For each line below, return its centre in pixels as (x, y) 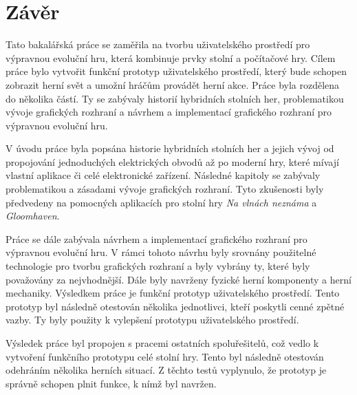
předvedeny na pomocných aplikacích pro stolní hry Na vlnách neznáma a (161, 202)
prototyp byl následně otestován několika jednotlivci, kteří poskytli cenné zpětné (175, 306)
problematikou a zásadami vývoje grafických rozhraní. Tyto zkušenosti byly (165, 189)
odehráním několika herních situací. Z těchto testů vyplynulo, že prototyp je (166, 370)
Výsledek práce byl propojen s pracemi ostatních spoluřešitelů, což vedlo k (162, 343)
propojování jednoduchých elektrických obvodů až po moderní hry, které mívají (172, 161)
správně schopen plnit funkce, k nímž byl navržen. (111, 383)
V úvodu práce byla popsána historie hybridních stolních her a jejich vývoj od (170, 148)
